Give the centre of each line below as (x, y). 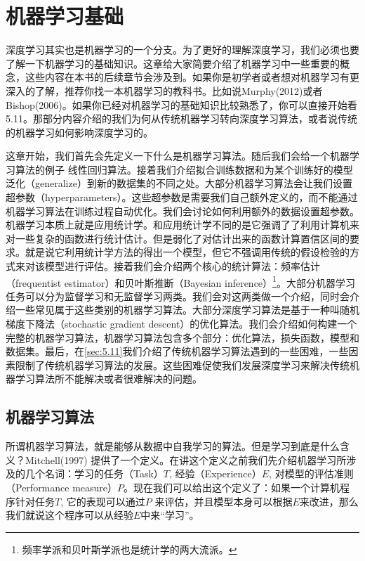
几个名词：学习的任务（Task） (94, 473)
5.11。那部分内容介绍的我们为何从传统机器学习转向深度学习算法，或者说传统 (181, 118)
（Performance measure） (62, 488)
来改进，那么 (329, 501)
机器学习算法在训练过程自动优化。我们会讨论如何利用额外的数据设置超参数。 (182, 211)
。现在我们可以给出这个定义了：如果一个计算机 (232, 488)
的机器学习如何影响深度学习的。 (79, 132)
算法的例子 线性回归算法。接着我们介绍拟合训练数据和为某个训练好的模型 (184, 169)
